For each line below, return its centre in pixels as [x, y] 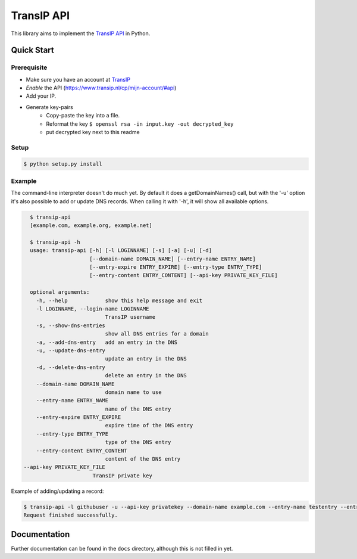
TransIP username [130, 317]
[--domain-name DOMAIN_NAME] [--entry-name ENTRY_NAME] [173, 259]
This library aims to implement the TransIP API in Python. [81, 33]
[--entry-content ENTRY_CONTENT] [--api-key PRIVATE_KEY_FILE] [184, 275]
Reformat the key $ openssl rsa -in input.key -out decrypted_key [140, 124]
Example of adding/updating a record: [57, 491]
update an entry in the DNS [146, 359]
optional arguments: [60, 292]
